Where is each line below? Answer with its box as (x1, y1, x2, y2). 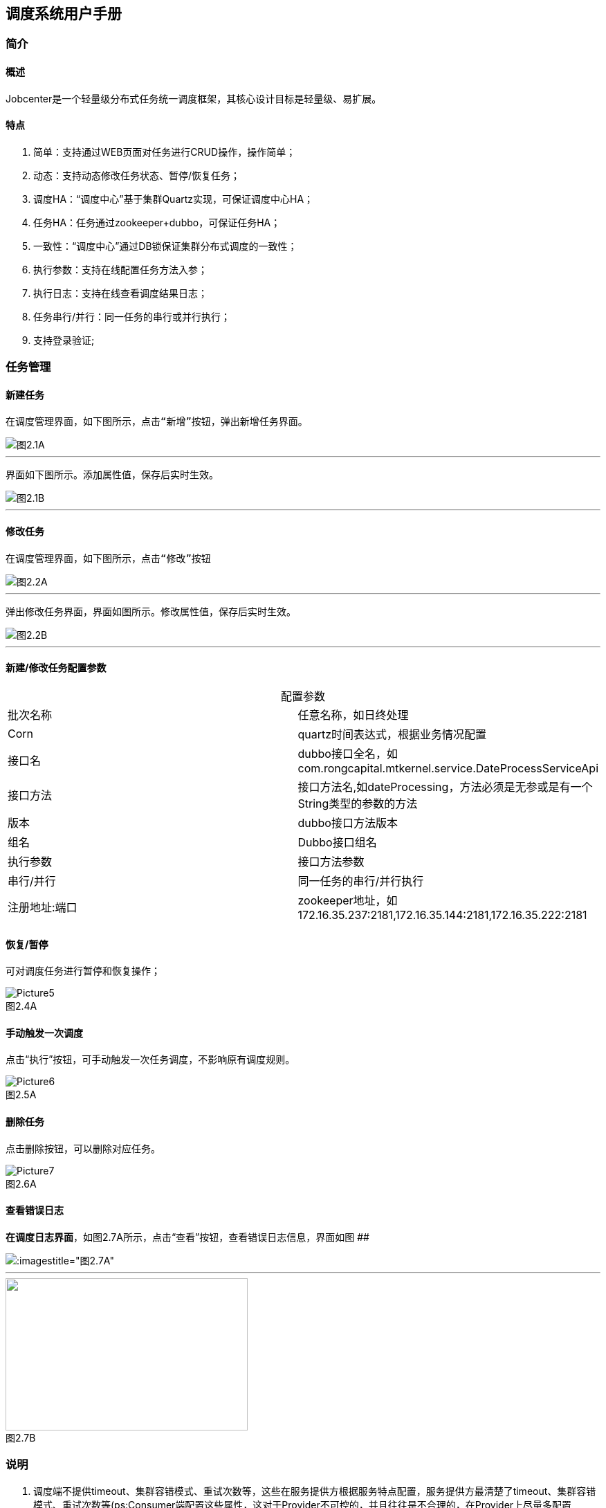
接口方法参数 (297, 854, 365, 869)
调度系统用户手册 (6, 5, 122, 22)
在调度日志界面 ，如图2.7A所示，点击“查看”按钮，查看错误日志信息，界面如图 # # (6, 1230, 369, 1243)
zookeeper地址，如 (297, 893, 398, 907)
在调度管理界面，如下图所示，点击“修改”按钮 (6, 552, 211, 564)
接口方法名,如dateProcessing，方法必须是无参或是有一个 (297, 779, 593, 794)
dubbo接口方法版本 (297, 815, 398, 830)
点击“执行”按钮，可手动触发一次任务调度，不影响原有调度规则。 (6, 1053, 295, 1066)
